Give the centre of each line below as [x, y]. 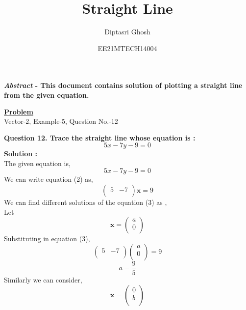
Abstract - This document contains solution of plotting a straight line [123, 85]
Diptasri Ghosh [127, 32]
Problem [19, 111]
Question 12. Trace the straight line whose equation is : [100, 137]
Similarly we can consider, [43, 279]
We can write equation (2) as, [49, 179]
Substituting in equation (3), [47, 239]
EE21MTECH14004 [127, 48]
